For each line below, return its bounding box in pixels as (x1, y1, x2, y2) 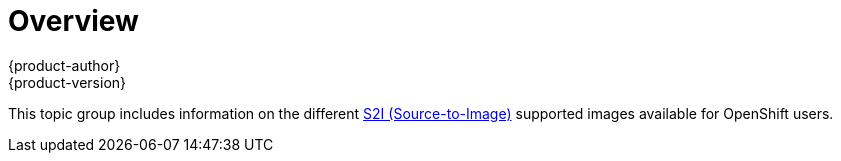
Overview (8, 4, 139, 38)
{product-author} (8, 56, 121, 74)
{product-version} (8, 73, 127, 91)
